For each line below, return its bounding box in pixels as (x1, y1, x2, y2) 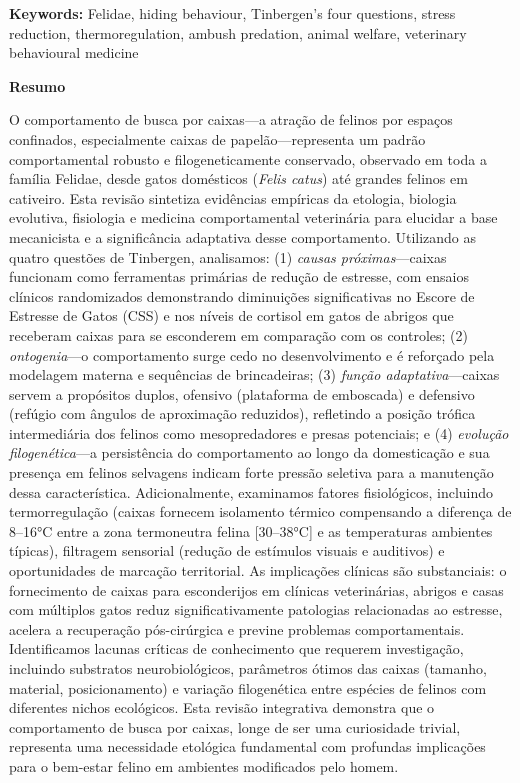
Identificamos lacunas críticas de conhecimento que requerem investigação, (9, 638, 464, 659)
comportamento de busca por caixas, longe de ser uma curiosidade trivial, (9, 716, 461, 737)
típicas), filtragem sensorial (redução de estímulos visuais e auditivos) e (9, 540, 445, 561)
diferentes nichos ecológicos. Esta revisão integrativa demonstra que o (9, 697, 435, 718)
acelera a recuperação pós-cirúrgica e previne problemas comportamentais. (9, 618, 465, 639)
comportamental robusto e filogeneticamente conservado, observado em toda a (9, 148, 487, 169)
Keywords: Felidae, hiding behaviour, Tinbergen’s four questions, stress (9, 3, 456, 23)
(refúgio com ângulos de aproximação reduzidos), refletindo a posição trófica (9, 403, 476, 424)
